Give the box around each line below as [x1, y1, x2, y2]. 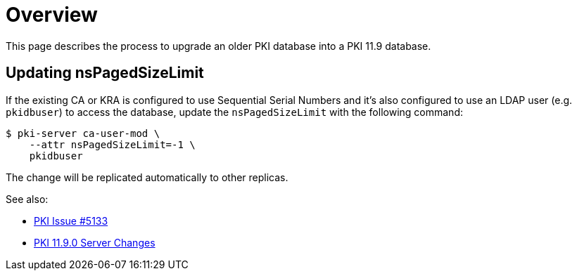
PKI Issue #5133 [34, 214, 108, 227]
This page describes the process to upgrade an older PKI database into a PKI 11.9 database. [6, 39, 431, 52]
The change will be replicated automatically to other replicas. [6, 171, 288, 183]
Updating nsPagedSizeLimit [6, 64, 204, 82]
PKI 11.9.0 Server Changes [34, 236, 156, 249]
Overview [6, 3, 98, 27]
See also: [6, 192, 49, 205]
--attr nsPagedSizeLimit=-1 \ [29, 138, 196, 150]
